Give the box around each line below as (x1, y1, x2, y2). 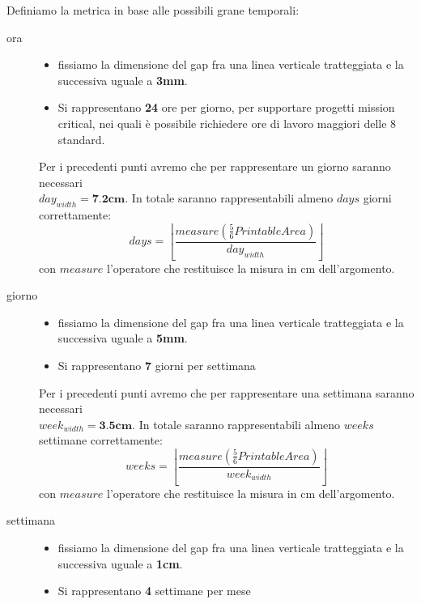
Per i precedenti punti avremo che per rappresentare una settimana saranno (39, 384, 415, 401)
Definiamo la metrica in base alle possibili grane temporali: (6, 2, 300, 18)
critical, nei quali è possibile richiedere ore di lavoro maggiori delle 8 (57, 114, 397, 131)
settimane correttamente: (39, 432, 163, 449)
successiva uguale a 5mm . (57, 330, 188, 347)
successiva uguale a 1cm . (57, 555, 183, 572)
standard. (57, 130, 105, 147)
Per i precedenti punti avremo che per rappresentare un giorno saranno (39, 158, 391, 175)
